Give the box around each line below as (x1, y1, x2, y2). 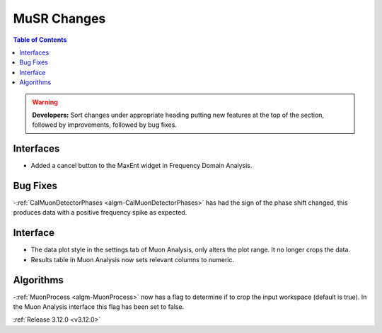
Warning (32, 98, 58, 106)
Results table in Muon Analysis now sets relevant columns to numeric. (30, 255, 235, 264)
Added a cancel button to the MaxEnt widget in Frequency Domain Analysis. (30, 162, 253, 170)
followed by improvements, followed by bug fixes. (32, 120, 177, 129)
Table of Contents (13, 35, 67, 44)
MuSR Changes (13, 11, 106, 26)
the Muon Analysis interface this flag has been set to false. (13, 303, 185, 311)
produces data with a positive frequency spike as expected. (13, 208, 187, 217)
